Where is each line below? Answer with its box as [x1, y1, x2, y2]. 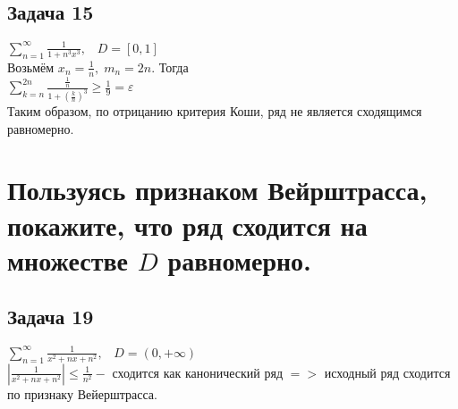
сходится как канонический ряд [112, 363, 284, 381]
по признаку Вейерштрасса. [7, 384, 157, 403]
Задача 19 [7, 303, 94, 330]
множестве [7, 241, 128, 278]
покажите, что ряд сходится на [7, 206, 368, 243]
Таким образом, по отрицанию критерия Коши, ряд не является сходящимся [7, 102, 422, 121]
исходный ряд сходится [324, 363, 451, 381]
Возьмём [7, 57, 55, 76]
